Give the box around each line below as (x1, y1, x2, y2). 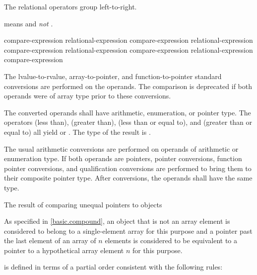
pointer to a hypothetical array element (4, 245, 124, 255)
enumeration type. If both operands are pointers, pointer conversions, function (4, 153, 242, 164)
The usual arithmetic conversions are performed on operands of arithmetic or (4, 143, 239, 154)
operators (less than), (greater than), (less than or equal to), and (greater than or (4, 117, 253, 127)
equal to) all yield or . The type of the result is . (4, 126, 151, 137)
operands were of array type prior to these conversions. (4, 91, 171, 101)
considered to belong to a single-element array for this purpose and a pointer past (4, 225, 253, 236)
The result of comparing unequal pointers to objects (4, 199, 162, 209)
